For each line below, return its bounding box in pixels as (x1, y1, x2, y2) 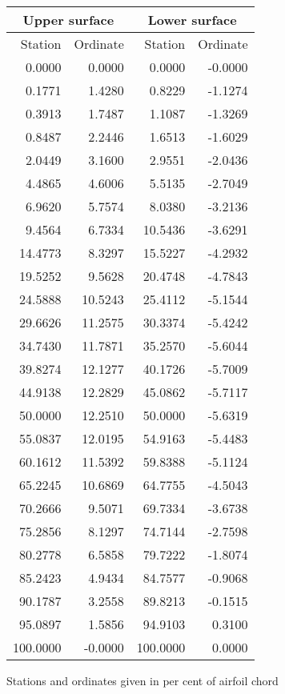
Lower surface (147, 10, 237, 29)
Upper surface (22, 10, 114, 29)
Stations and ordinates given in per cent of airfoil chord (6, 672, 279, 688)
